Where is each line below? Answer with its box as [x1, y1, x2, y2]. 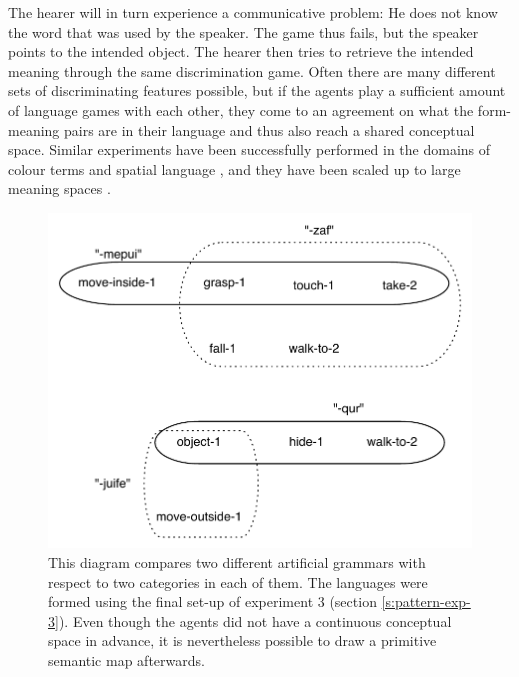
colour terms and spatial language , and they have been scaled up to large [8, 158, 461, 179]
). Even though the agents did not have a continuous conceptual [58, 610, 452, 631]
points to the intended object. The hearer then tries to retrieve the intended [8, 41, 474, 62]
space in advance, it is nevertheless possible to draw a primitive [48, 630, 437, 651]
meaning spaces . [8, 178, 111, 199]
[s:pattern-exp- [381, 591, 471, 612]
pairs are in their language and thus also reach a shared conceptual [63, 119, 475, 140]
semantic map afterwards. [48, 650, 205, 671]
